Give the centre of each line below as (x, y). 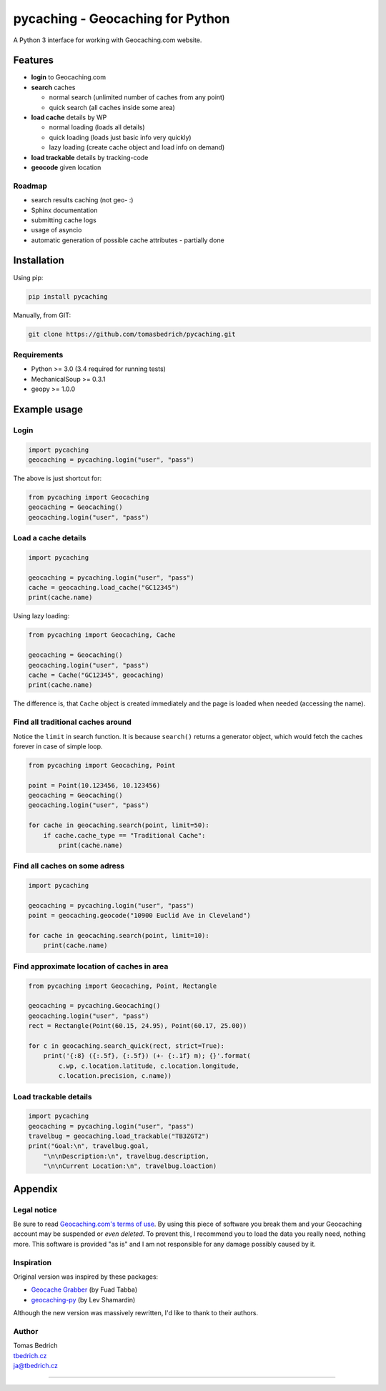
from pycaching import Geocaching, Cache (102, 635)
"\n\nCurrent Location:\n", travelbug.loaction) (130, 1166)
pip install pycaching (68, 296)
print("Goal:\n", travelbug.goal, (89, 1146)
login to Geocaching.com (69, 77)
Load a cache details (50, 538)
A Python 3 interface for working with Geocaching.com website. (108, 40)
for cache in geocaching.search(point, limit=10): (119, 936)
